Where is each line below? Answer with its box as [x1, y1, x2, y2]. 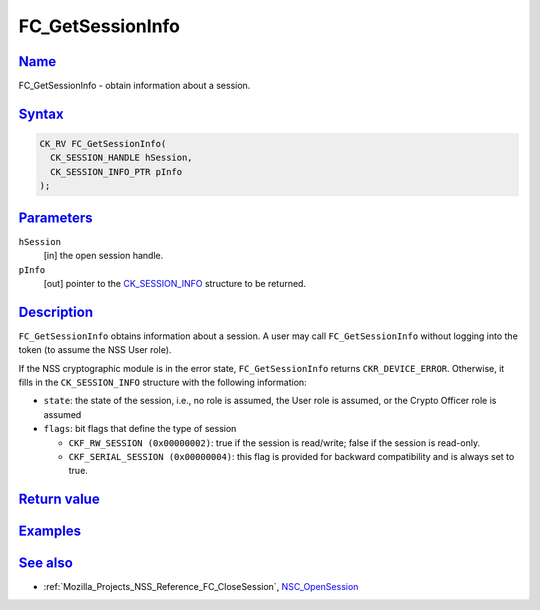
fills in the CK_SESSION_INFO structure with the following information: [18, 376, 307, 388]
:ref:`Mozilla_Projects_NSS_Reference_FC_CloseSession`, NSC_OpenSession [43, 581, 359, 593]
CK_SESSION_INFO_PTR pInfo [50, 166, 183, 177]
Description [18, 303, 94, 320]
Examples [18, 523, 82, 540]
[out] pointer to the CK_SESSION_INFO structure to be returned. [43, 277, 307, 289]
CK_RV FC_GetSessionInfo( [39, 138, 167, 150]
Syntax [18, 105, 64, 122]
